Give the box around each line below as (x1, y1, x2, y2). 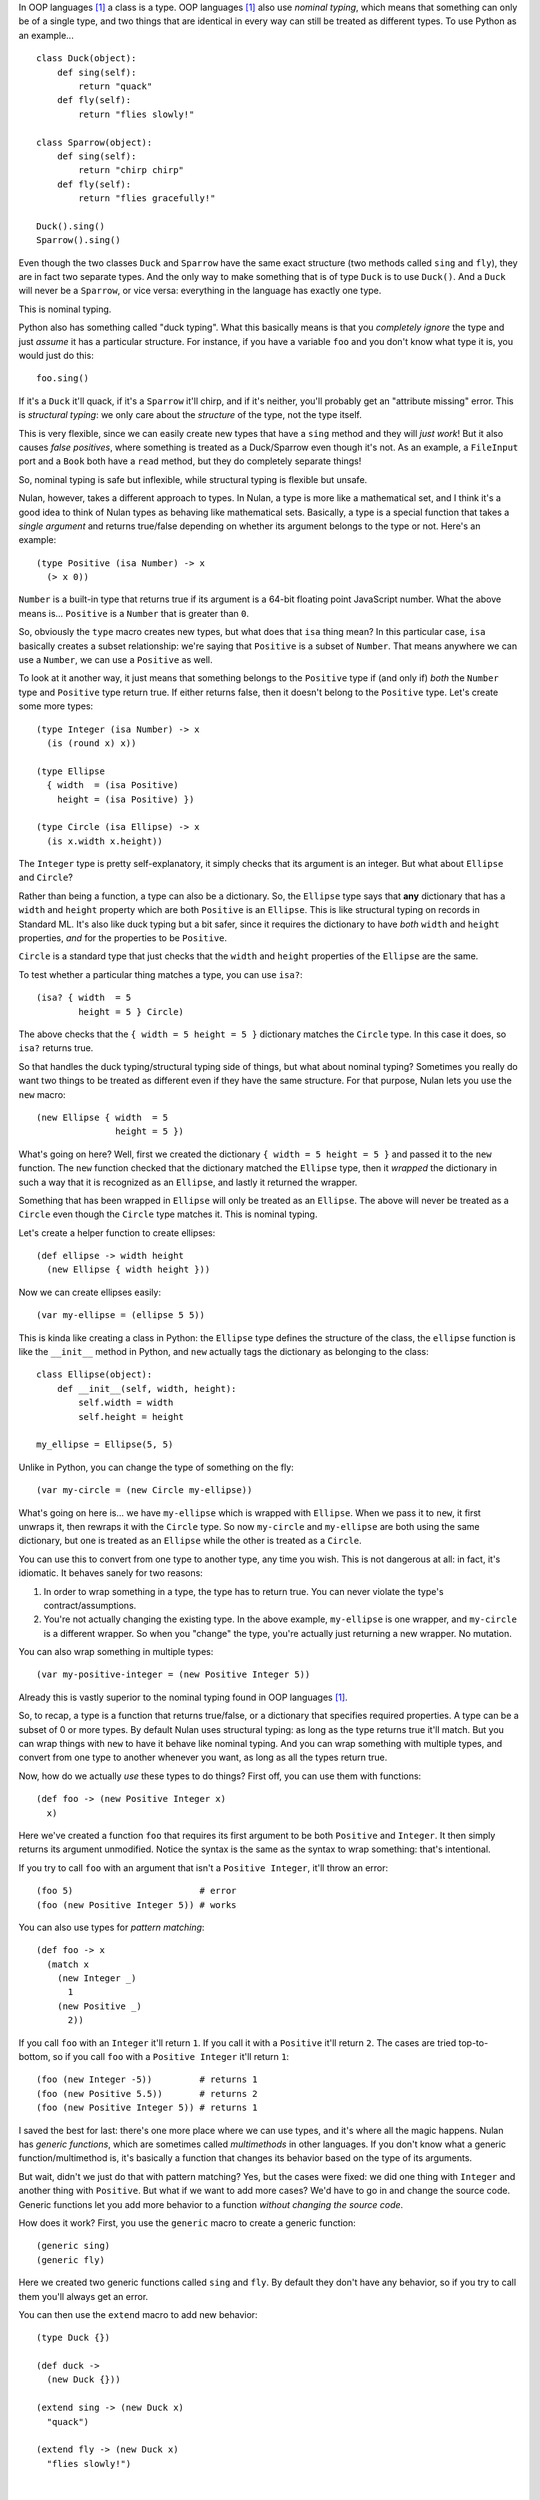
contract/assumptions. (43, 1599, 137, 1611)
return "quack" (78, 80, 153, 92)
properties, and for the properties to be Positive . (18, 932, 228, 944)
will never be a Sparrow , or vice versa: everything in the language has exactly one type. (18, 285, 382, 297)
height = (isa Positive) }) (56, 793, 195, 805)
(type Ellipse (36, 765, 105, 777)
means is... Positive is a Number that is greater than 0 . (18, 607, 250, 619)
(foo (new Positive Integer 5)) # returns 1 (36, 2102, 259, 2114)
